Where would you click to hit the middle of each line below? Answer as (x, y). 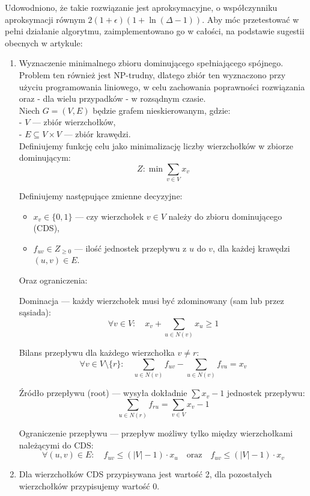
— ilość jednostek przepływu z (130, 248)
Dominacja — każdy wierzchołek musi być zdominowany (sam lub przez (151, 300)
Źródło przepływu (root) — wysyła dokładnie (103, 393)
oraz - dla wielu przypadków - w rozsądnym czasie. (112, 98)
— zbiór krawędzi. (97, 133)
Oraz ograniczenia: (53, 280)
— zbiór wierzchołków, (74, 122)
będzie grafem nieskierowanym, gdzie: (162, 110)
